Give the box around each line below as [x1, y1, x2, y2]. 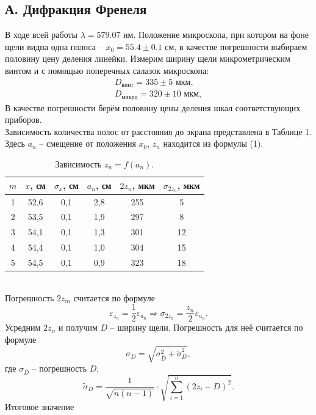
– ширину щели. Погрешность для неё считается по [110, 321, 303, 334]
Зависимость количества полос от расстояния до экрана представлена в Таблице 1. [5, 125, 312, 138]
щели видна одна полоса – [5, 40, 103, 53]
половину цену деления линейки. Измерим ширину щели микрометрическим [5, 52, 290, 65]
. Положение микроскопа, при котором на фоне [133, 28, 309, 41]
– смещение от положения [39, 137, 136, 150]
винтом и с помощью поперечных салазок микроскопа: [5, 64, 209, 76]
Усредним [5, 321, 41, 334]
